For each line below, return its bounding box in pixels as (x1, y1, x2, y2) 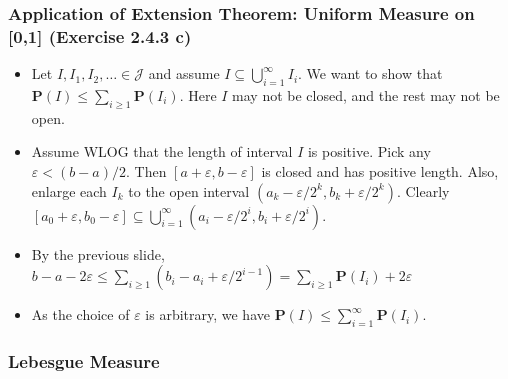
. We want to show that (298, 63, 443, 84)
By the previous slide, (31, 243, 165, 264)
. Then (126, 160, 167, 181)
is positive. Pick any (307, 141, 431, 162)
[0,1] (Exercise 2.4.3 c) (8, 23, 192, 48)
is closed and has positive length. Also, (261, 160, 499, 181)
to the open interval (128, 180, 250, 201)
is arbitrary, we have (145, 304, 270, 325)
